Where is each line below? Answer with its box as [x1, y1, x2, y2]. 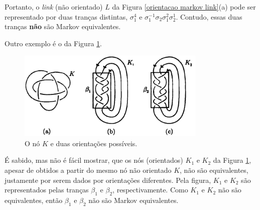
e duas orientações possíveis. [50, 138, 138, 148]
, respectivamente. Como [112, 184, 188, 195]
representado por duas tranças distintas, [5, 11, 128, 22]
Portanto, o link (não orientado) [5, 2, 103, 12]
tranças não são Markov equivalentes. [5, 21, 121, 32]
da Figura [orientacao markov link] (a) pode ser [112, 2, 256, 12]
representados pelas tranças [5, 184, 89, 195]
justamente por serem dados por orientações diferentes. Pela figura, [5, 174, 211, 185]
